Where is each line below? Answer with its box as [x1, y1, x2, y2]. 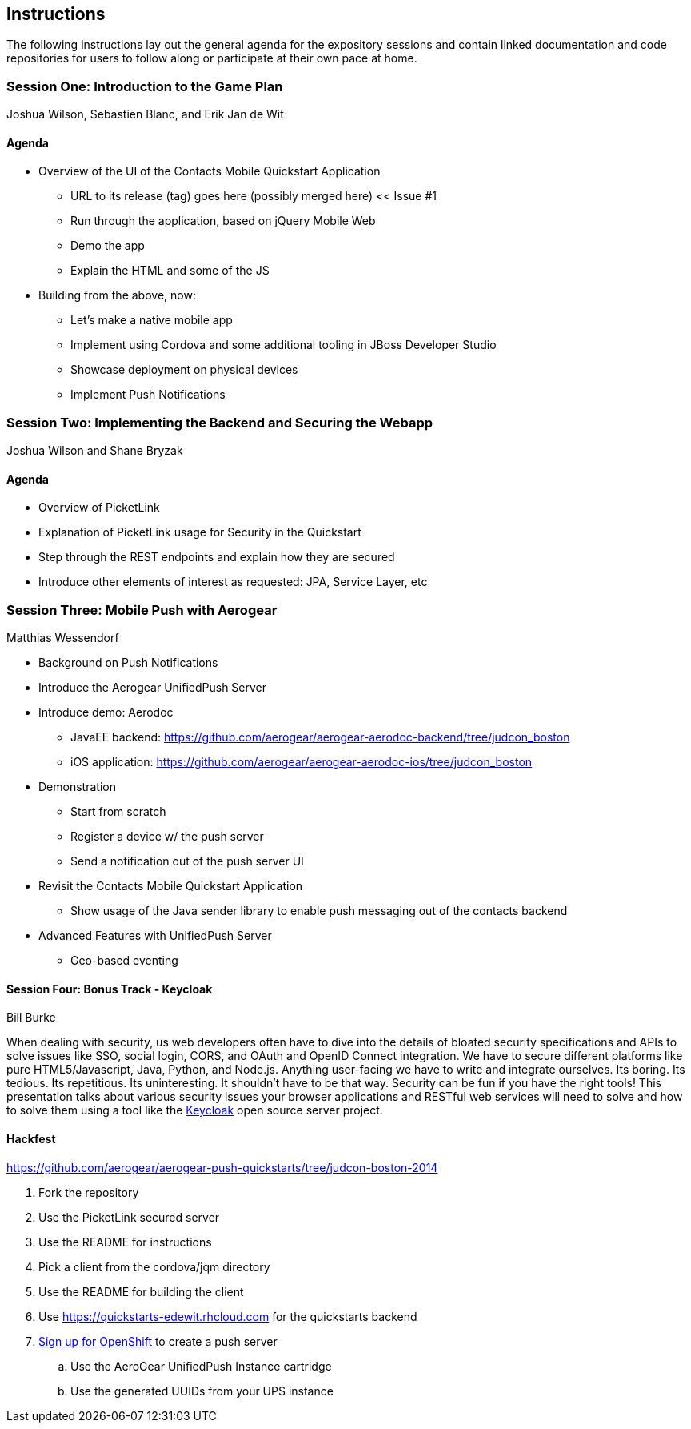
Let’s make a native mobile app [70, 313, 233, 327]
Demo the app [70, 239, 145, 253]
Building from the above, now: [38, 288, 196, 303]
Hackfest [6, 1131, 56, 1146]
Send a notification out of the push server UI [70, 854, 304, 869]
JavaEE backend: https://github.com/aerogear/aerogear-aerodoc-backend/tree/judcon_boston [70, 730, 570, 745]
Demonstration [38, 780, 116, 794]
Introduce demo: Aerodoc [38, 705, 174, 720]
